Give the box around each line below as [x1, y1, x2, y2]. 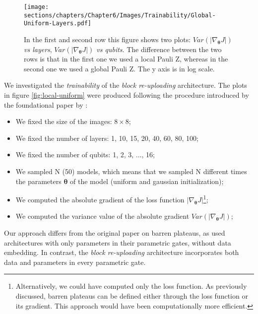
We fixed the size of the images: [15, 116, 112, 126]
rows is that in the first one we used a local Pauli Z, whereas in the [24, 54, 228, 64]
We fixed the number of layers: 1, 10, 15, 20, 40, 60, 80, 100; [15, 132, 198, 143]
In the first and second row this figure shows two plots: [24, 34, 191, 44]
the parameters [15, 176, 62, 186]
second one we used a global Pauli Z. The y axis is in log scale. [24, 63, 215, 73]
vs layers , [24, 44, 52, 54]
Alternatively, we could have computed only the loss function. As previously [15, 281, 247, 291]
